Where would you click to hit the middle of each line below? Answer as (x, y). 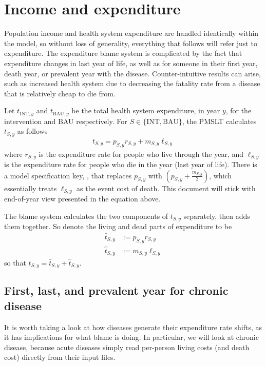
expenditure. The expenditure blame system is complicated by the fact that (123, 53)
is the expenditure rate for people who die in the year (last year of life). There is (131, 164)
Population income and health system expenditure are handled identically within (131, 33)
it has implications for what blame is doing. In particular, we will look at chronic (131, 337)
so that (15, 262)
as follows (32, 131)
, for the (239, 110)
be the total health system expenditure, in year (146, 110)
